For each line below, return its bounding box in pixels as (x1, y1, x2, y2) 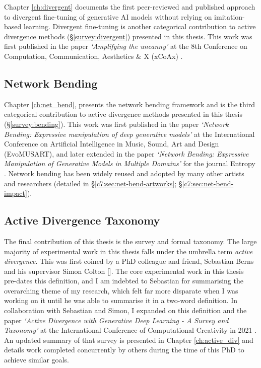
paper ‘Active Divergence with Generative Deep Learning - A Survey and (4, 315, 229, 325)
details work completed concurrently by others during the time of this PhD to (4, 344, 244, 355)
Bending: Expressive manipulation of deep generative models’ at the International (4, 128, 255, 139)
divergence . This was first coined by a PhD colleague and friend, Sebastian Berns (4, 256, 254, 266)
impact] (4, 188, 27, 198)
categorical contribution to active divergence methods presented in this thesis (4, 109, 243, 119)
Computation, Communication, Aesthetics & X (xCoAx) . (4, 50, 183, 61)
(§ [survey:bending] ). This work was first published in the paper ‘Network (4, 118, 229, 129)
